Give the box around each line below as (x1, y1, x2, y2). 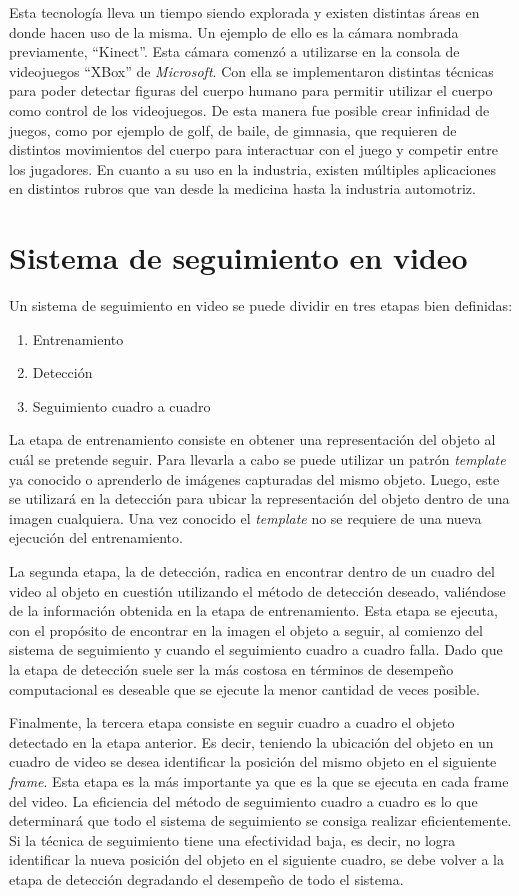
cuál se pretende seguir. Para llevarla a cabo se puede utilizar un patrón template (9, 449, 506, 470)
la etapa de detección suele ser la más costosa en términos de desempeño (9, 658, 454, 679)
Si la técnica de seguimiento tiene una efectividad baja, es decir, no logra (9, 829, 456, 850)
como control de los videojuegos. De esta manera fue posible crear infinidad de (9, 99, 490, 120)
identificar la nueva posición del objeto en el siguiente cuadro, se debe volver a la (9, 849, 504, 870)
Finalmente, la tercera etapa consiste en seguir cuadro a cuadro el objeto (9, 712, 455, 733)
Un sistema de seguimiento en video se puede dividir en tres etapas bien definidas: (9, 295, 513, 316)
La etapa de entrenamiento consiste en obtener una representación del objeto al (9, 429, 496, 450)
